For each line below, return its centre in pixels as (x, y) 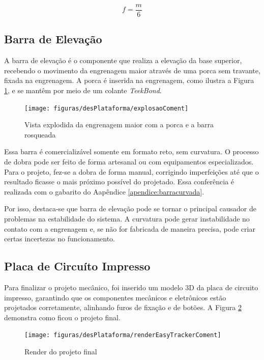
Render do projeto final (61, 352)
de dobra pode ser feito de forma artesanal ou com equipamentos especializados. (129, 162)
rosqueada (40, 134)
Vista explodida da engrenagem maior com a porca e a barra (119, 124)
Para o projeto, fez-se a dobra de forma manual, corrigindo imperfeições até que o (131, 171)
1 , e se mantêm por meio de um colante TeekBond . (83, 90)
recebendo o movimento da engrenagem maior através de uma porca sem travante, (132, 70)
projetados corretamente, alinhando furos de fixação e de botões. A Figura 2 (123, 307)
